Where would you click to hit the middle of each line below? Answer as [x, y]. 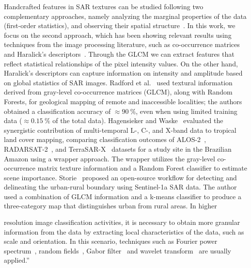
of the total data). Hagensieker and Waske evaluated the [138, 120]
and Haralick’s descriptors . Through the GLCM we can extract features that [119, 54]
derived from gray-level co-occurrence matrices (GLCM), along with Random [118, 92]
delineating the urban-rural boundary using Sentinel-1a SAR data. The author [120, 187]
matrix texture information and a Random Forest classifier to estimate [142, 168]
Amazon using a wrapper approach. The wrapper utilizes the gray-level [110, 158]
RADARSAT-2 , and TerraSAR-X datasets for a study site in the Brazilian [118, 149]
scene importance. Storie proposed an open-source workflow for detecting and [120, 177]
